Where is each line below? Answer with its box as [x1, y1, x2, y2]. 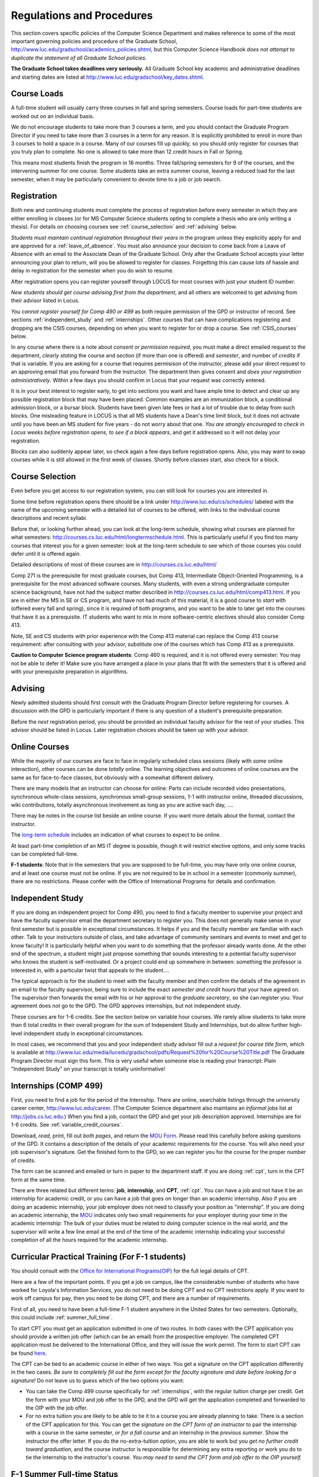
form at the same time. [11, 1176, 66, 1183]
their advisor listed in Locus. [11, 297, 80, 304]
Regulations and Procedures [11, 9, 153, 22]
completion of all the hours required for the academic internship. [11, 1237, 168, 1244]
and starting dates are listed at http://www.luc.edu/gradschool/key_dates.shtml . [11, 73, 204, 80]
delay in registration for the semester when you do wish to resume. [11, 267, 174, 274]
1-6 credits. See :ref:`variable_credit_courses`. [11, 1121, 123, 1128]
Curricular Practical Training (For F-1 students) [11, 1252, 186, 1262]
